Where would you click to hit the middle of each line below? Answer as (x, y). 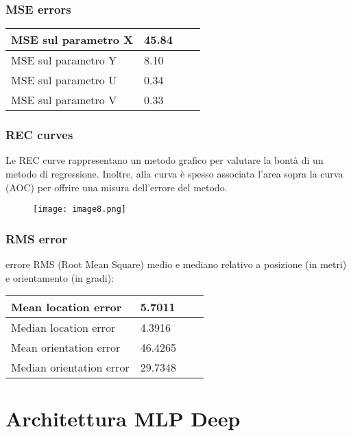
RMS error (36, 238)
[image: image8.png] (80, 209)
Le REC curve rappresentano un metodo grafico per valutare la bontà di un (165, 160)
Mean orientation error (66, 348)
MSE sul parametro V (64, 100)
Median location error (63, 328)
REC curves (39, 135)
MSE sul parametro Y (64, 60)
